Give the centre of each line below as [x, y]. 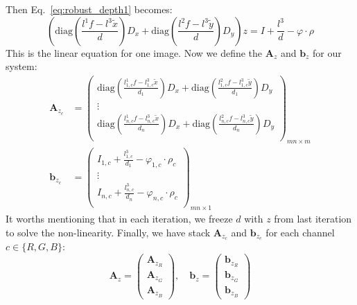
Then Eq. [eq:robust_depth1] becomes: [89, 9]
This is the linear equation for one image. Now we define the [134, 52]
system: [21, 66]
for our [327, 52]
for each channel [300, 232]
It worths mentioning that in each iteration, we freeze [119, 218]
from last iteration [313, 218]
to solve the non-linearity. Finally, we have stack [108, 232]
